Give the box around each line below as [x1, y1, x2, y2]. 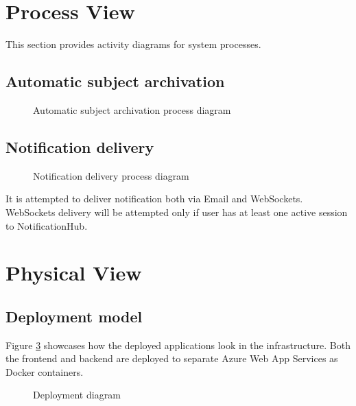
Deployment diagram [33, 387, 121, 402]
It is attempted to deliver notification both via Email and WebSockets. [5, 191, 303, 206]
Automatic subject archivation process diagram [33, 102, 231, 117]
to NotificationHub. [5, 218, 88, 232]
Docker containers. [5, 364, 84, 379]
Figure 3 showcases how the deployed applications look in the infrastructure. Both [5, 337, 351, 352]
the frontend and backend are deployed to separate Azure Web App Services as [5, 351, 338, 366]
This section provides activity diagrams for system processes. [5, 37, 261, 51]
